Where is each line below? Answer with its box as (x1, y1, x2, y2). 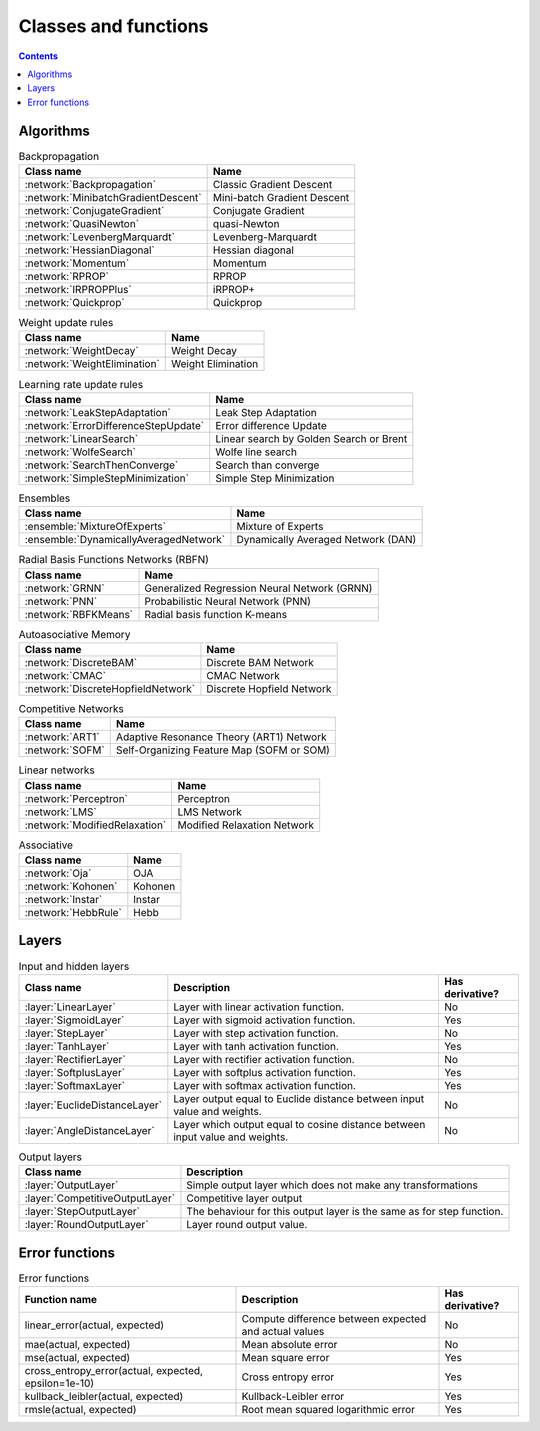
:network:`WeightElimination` (24, 357, 160, 371)
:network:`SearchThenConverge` (24, 458, 179, 472)
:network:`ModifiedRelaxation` (24, 818, 167, 832)
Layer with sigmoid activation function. (173, 1013, 356, 1027)
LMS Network (177, 805, 242, 819)
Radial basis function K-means (144, 607, 288, 621)
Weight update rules (18, 316, 114, 330)
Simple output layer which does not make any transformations (186, 1178, 479, 1192)
